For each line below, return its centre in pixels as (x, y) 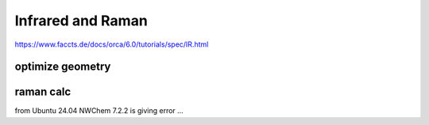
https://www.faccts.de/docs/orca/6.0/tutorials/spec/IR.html (112, 44)
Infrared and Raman (81, 21)
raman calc (43, 92)
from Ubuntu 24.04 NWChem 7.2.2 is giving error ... (99, 111)
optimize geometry (63, 67)
